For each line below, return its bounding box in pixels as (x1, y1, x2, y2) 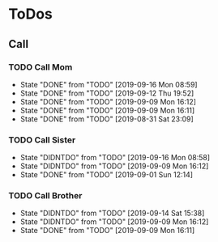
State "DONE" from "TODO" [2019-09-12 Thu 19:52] (19, 88, 194, 98)
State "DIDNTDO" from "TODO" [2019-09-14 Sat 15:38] (19, 208, 205, 219)
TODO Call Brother (8, 190, 83, 202)
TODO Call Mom (8, 62, 73, 73)
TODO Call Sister (8, 134, 76, 146)
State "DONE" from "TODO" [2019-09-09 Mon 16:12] (19, 96, 197, 106)
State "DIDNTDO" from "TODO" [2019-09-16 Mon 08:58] (19, 153, 211, 163)
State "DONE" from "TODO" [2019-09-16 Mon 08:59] (19, 79, 198, 89)
